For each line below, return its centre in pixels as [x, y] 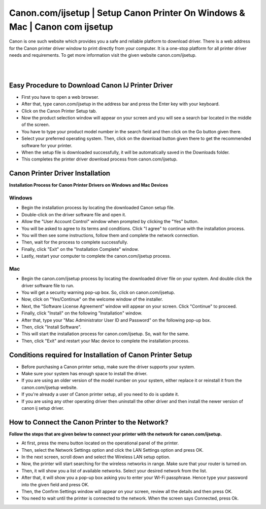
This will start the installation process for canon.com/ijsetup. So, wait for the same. [105, 334]
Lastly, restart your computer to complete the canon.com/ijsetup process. [96, 256]
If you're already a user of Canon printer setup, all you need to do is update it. [100, 394]
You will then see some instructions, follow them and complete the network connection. [110, 235]
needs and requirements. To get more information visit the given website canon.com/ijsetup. [103, 55]
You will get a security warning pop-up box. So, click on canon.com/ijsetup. [98, 293]
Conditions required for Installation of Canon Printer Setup [100, 355]
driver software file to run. [48, 285]
